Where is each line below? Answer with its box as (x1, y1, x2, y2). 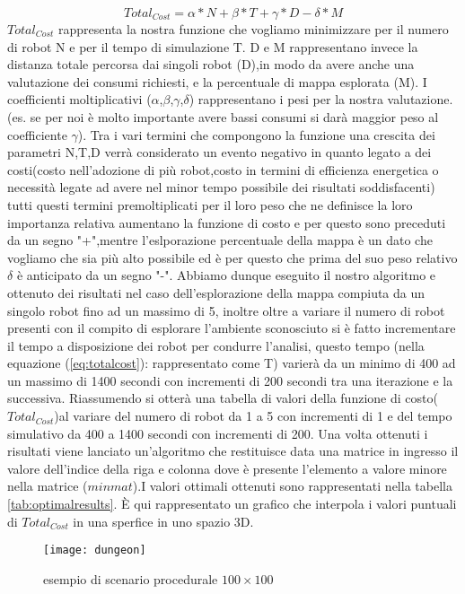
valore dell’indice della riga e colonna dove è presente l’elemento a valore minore (7, 459, 447, 477)
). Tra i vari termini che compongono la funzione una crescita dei (77, 125, 435, 144)
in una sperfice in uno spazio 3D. (73, 511, 254, 530)
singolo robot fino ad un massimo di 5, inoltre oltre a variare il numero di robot (7, 301, 445, 319)
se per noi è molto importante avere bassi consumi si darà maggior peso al (30, 107, 439, 126)
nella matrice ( (7, 476, 88, 495)
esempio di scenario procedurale (43, 569, 218, 588)
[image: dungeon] (43, 544, 146, 557)
